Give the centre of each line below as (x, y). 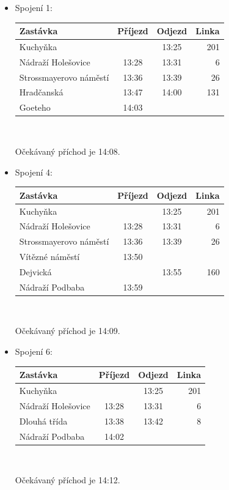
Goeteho (35, 107)
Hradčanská (41, 92)
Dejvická (35, 271)
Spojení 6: (34, 351)
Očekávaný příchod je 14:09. (67, 331)
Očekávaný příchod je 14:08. (67, 151)
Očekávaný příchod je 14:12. (67, 480)
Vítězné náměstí (49, 257)
